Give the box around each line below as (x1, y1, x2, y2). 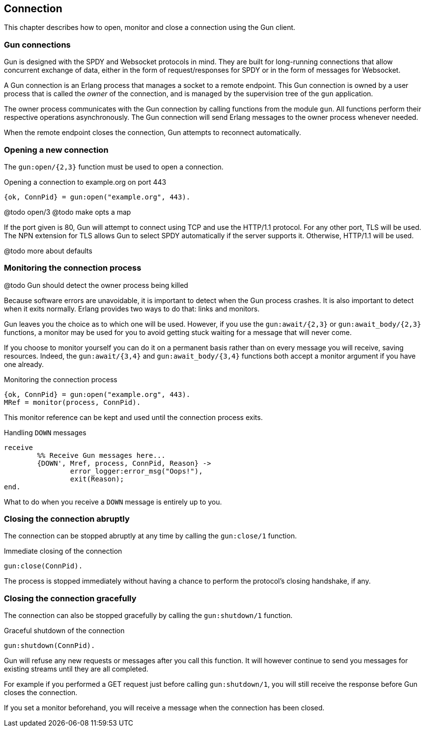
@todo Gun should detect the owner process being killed (4, 281, 188, 289)
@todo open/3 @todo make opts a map (4, 207, 131, 216)
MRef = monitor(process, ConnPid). (4, 398, 141, 406)
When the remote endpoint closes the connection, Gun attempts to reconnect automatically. (4, 128, 301, 137)
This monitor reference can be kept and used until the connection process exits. (4, 413, 263, 422)
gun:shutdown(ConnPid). (4, 642, 95, 650)
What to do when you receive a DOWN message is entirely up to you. (4, 497, 222, 506)
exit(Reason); (70, 475, 124, 483)
